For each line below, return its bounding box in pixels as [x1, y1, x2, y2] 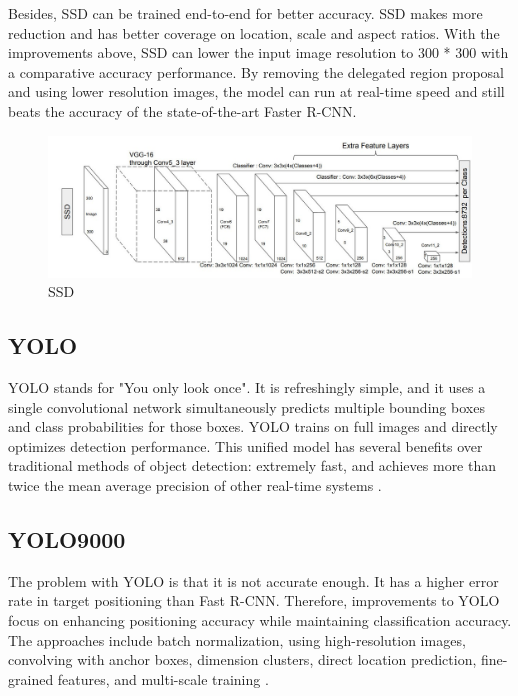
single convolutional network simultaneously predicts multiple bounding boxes [8, 396, 485, 417]
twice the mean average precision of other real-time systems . [8, 474, 382, 495]
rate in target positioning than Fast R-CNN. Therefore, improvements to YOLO [8, 590, 500, 611]
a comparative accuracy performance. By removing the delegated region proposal [8, 61, 504, 82]
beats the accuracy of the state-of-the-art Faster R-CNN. [8, 100, 357, 121]
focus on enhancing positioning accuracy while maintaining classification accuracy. [8, 609, 512, 630]
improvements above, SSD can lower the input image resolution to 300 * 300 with [8, 42, 509, 63]
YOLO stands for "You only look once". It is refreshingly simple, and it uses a [8, 376, 486, 397]
